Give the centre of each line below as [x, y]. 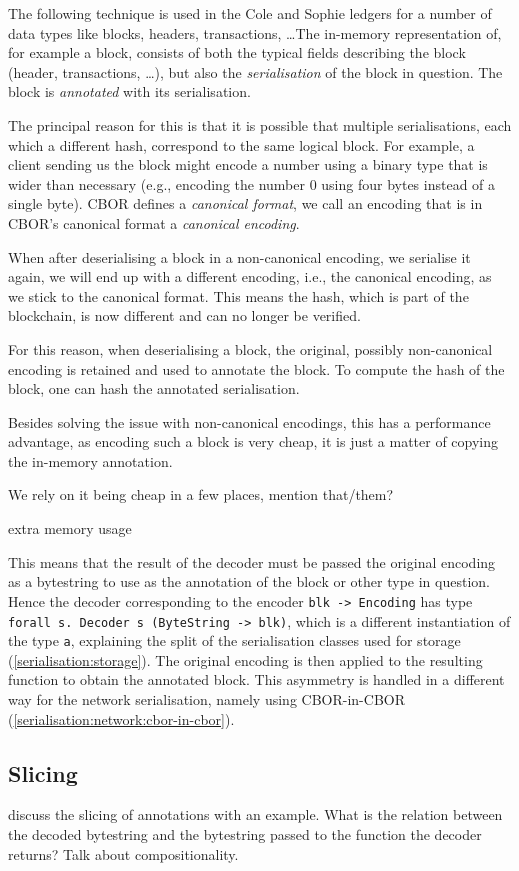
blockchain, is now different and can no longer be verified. [184, 315]
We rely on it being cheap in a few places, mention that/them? [201, 494]
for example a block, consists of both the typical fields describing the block [237, 52]
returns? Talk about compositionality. [123, 853]
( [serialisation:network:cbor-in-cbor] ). [121, 718]
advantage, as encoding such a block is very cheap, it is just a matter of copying [253, 441]
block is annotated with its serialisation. [129, 91]
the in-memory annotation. [90, 460]
